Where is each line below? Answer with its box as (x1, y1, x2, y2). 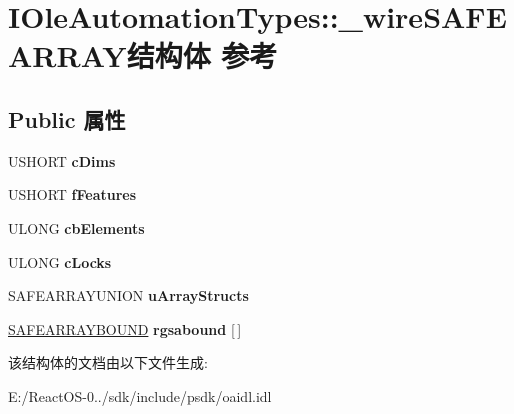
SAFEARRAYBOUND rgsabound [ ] (8, 318, 242, 339)
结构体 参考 (126, 35, 278, 76)
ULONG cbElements (8, 217, 145, 238)
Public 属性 (8, 103, 126, 134)
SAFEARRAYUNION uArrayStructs (8, 285, 249, 306)
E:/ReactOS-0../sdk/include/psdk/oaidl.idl (8, 385, 272, 406)
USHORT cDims (8, 150, 116, 171)
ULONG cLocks (8, 251, 112, 272)
